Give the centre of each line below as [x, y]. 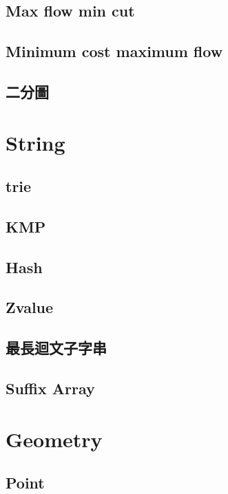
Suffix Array [50, 388]
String [35, 142]
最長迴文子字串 [56, 348]
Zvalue [30, 307]
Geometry [54, 439]
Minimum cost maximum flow [114, 51]
